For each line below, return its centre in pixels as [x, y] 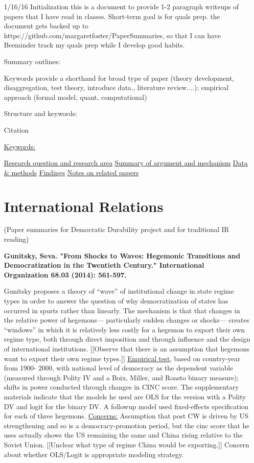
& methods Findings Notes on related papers [71, 172]
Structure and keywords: [41, 113]
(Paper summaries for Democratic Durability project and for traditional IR [117, 229]
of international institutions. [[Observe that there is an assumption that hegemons [127, 348]
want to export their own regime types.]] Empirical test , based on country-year [122, 358]
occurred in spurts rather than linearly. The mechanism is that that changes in [122, 310]
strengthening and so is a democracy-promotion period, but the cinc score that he [127, 425]
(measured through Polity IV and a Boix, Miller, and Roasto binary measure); [121, 377]
